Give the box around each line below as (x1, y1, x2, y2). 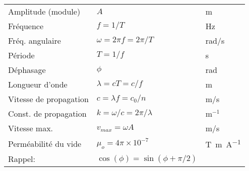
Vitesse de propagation (8, 93, 89, 105)
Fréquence (8, 20, 44, 32)
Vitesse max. (8, 122, 53, 134)
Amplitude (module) (8, 6, 81, 17)
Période (8, 49, 35, 61)
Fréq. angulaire (8, 35, 61, 46)
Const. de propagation (8, 108, 87, 119)
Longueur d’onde (8, 78, 68, 90)
